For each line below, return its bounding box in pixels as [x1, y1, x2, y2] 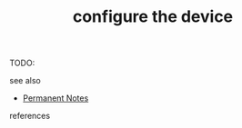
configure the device [72, 6, 234, 27]
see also [9, 75, 41, 86]
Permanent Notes [22, 93, 89, 103]
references [9, 111, 51, 122]
